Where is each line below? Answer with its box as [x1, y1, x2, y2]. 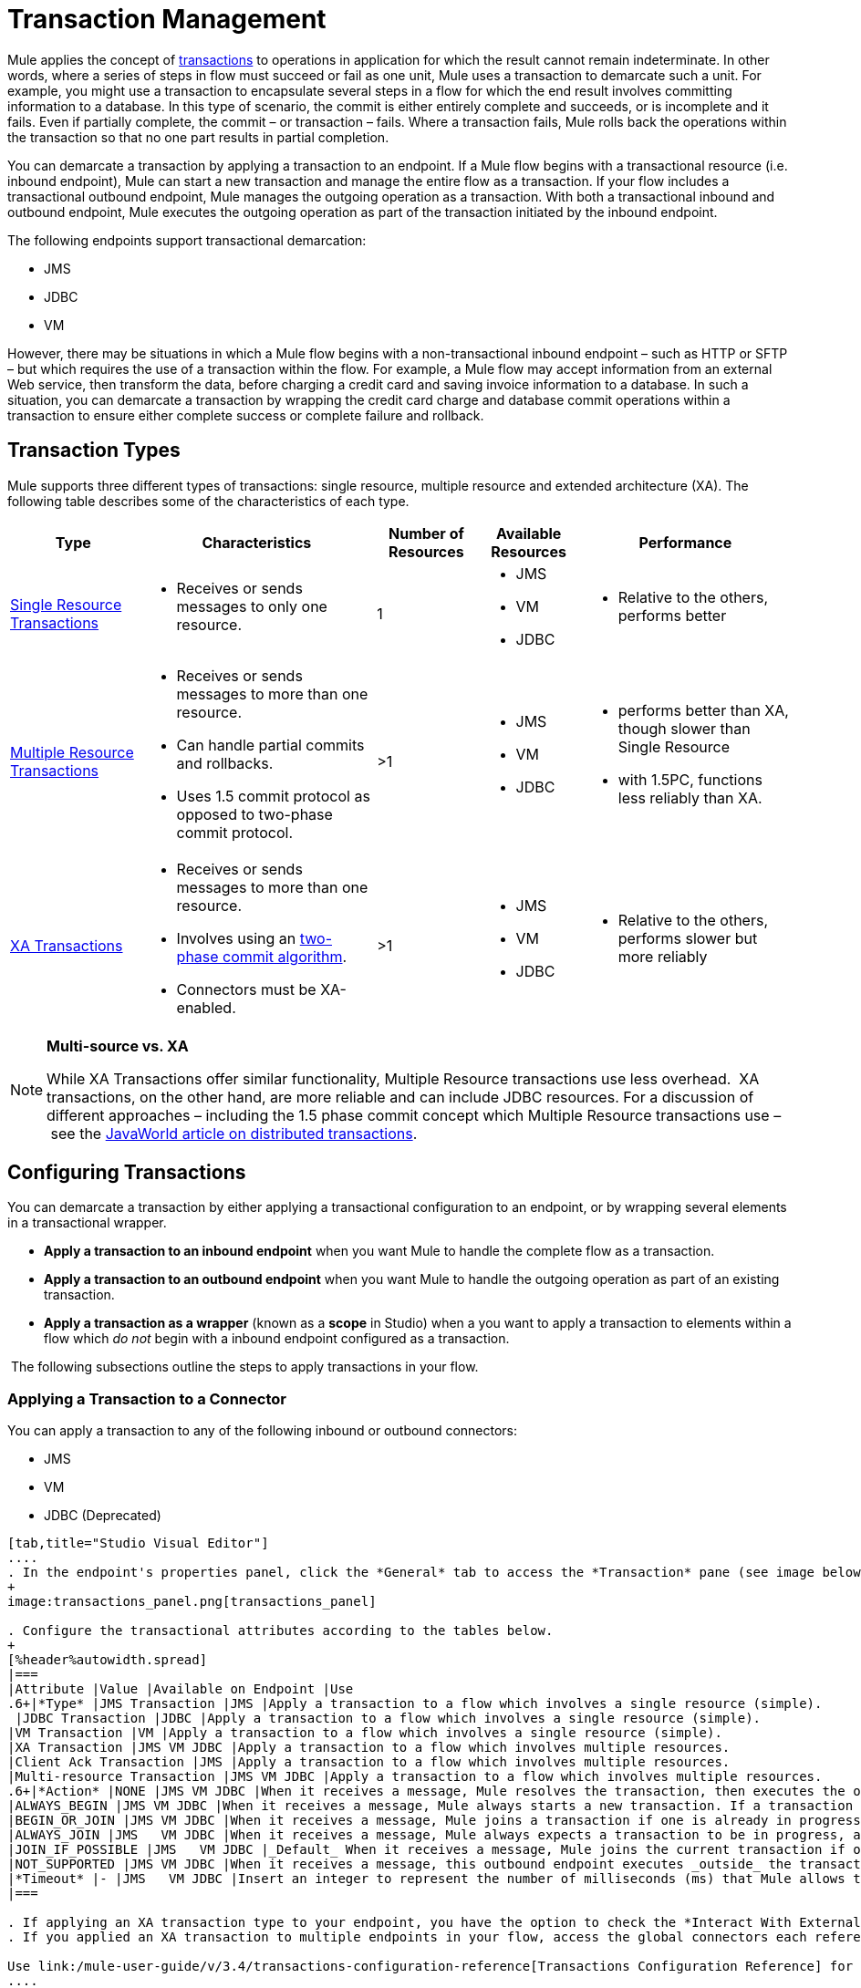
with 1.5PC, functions [617, 770, 762, 789]
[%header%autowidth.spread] [7, 1652, 208, 1668]
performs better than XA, [617, 700, 789, 720]
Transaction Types [7, 439, 181, 462]
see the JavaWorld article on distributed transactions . [50, 1123, 418, 1143]
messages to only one [176, 596, 327, 616]
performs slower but [617, 928, 758, 947]
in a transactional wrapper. [7, 1215, 167, 1231]
